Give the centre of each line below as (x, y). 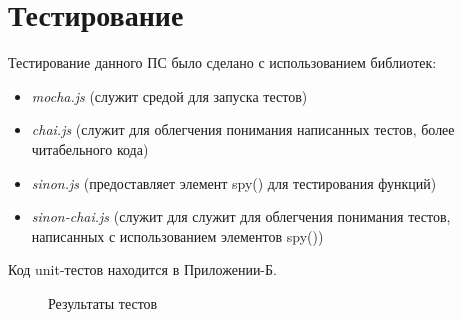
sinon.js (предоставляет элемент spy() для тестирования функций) (234, 182)
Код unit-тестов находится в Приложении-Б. (142, 269)
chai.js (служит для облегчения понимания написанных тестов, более (243, 129)
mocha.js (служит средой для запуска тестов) (169, 95)
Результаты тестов (103, 302)
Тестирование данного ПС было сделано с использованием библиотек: (222, 62)
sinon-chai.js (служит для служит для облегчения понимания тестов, (241, 216)
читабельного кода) (90, 148)
